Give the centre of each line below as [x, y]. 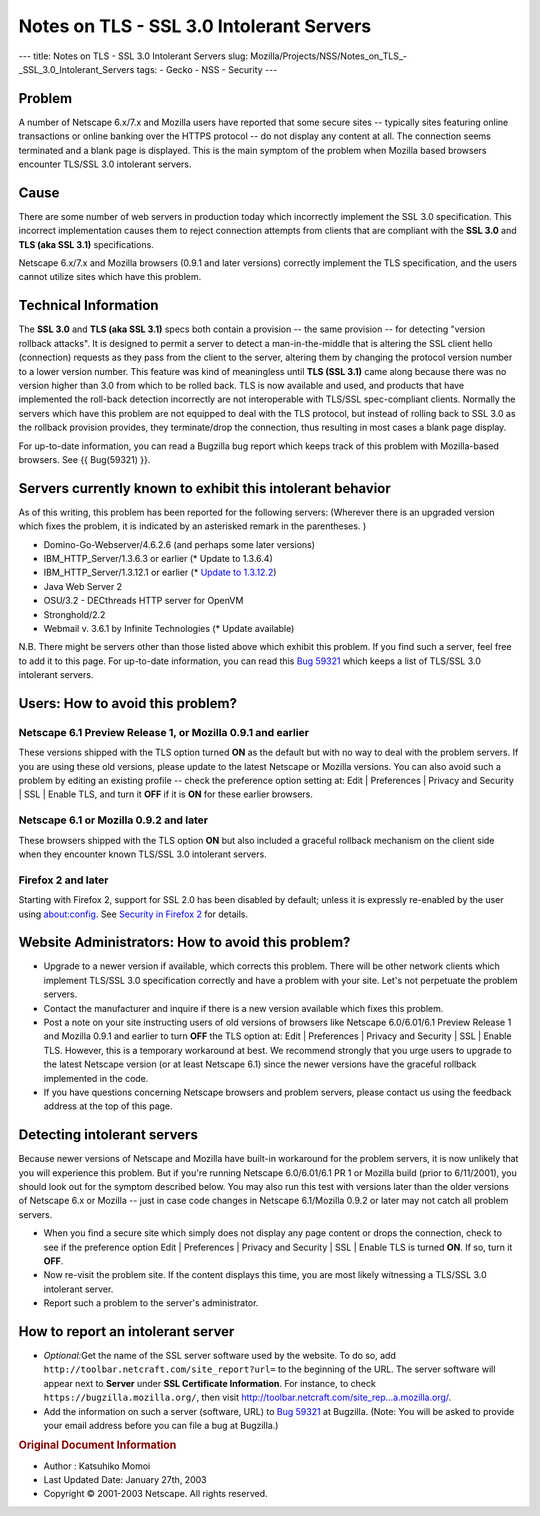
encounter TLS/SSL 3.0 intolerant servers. [105, 164]
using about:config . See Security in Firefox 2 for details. [133, 914]
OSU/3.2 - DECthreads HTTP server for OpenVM [143, 601]
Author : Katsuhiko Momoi [97, 1466]
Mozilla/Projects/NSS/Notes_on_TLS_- [328, 56]
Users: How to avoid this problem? [127, 703]
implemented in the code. [96, 1078]
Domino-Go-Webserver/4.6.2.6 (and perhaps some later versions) [179, 544]
